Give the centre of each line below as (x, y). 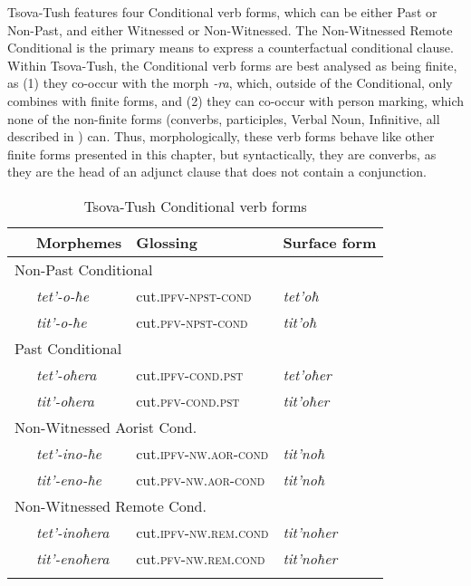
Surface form (330, 242)
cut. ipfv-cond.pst (190, 374)
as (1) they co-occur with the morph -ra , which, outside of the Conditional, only (230, 83)
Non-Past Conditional (84, 269)
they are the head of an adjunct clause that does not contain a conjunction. (217, 172)
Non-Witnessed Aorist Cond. (106, 427)
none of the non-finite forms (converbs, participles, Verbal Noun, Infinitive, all (224, 118)
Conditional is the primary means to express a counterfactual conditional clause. (231, 48)
